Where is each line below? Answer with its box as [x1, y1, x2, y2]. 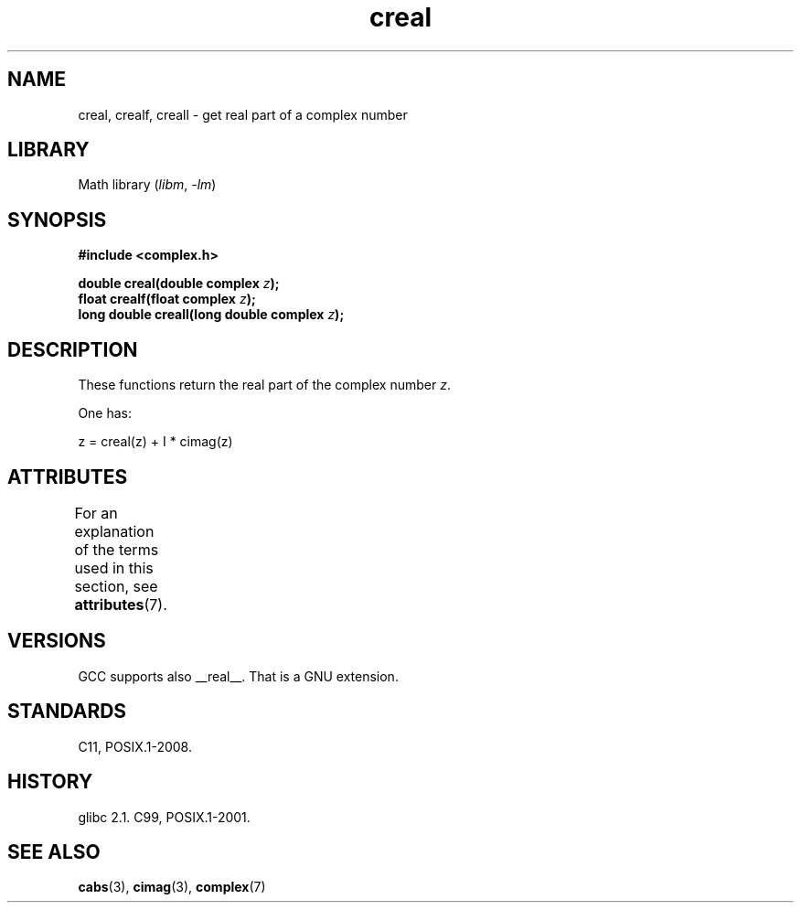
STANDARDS [7, 700, 127, 723]
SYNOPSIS [7, 208, 107, 231]
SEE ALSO [7, 840, 101, 863]
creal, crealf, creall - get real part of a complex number [78, 106, 408, 123]
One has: [78, 405, 133, 422]
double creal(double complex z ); [78, 275, 280, 292]
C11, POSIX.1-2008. [78, 738, 192, 755]
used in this [74, 558, 154, 577]
